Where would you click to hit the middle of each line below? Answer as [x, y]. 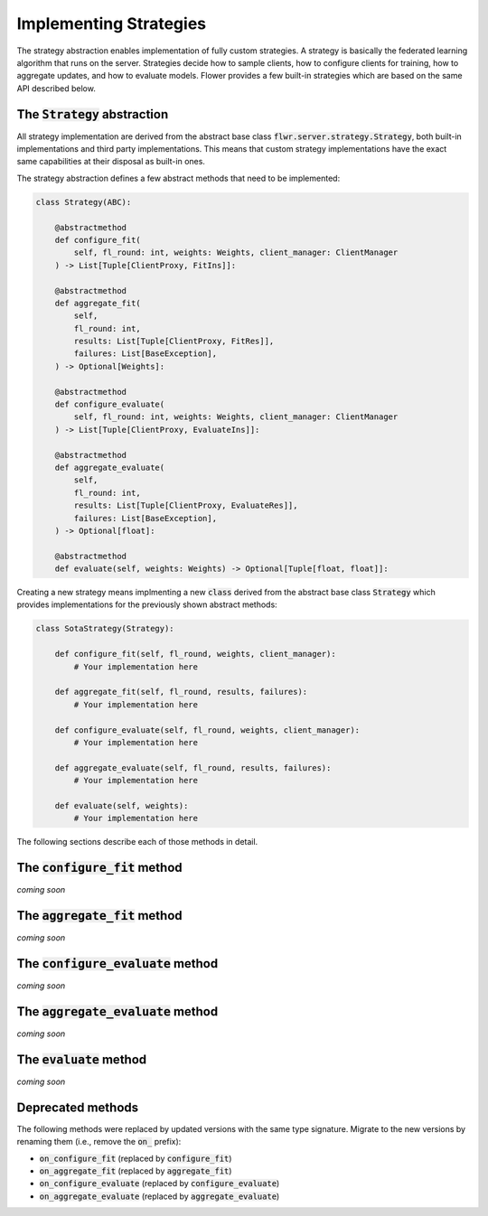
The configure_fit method [99, 868]
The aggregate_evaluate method [117, 1011]
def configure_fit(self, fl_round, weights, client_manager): [195, 654]
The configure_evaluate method [117, 963]
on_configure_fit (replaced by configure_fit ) [136, 1158]
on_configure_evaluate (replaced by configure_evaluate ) [160, 1183]
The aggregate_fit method [99, 916]
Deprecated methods [78, 1107]
